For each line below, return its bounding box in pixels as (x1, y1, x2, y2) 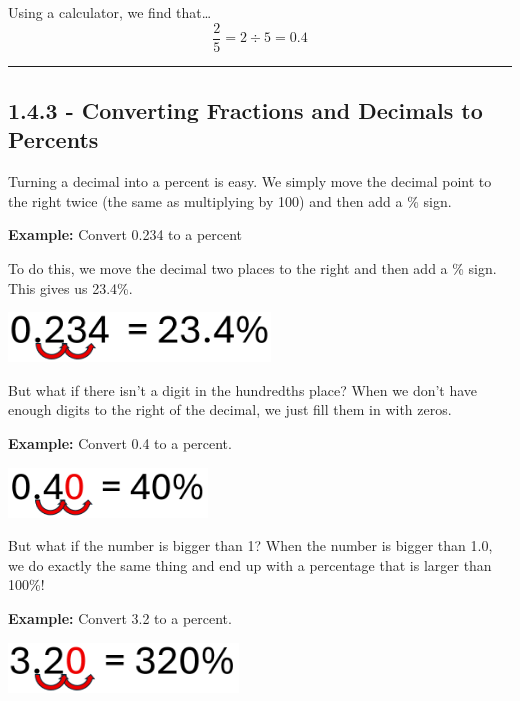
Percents (8, 124, 99, 155)
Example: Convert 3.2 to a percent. (8, 607, 232, 628)
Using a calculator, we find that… (8, 2, 212, 22)
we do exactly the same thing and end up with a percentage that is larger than (8, 554, 492, 575)
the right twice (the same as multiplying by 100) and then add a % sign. (8, 190, 452, 211)
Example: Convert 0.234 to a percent (8, 224, 243, 245)
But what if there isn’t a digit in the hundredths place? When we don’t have (8, 379, 478, 400)
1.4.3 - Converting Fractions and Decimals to (8, 95, 483, 126)
